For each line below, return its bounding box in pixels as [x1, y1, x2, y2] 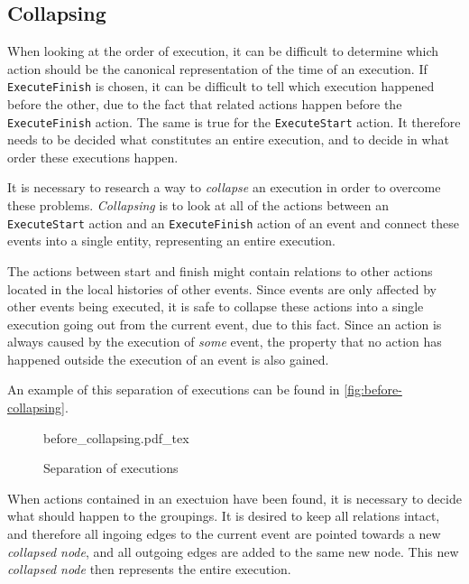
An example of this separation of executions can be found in [7, 380, 340, 399]
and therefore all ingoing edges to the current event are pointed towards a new [7, 524, 441, 543]
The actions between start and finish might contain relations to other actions [7, 261, 433, 280]
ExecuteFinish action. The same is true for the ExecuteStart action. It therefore [7, 112, 461, 131]
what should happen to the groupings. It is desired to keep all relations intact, [7, 506, 440, 525]
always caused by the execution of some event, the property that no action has [7, 332, 442, 351]
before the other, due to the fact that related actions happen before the [7, 95, 402, 114]
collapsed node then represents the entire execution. [7, 560, 291, 579]
